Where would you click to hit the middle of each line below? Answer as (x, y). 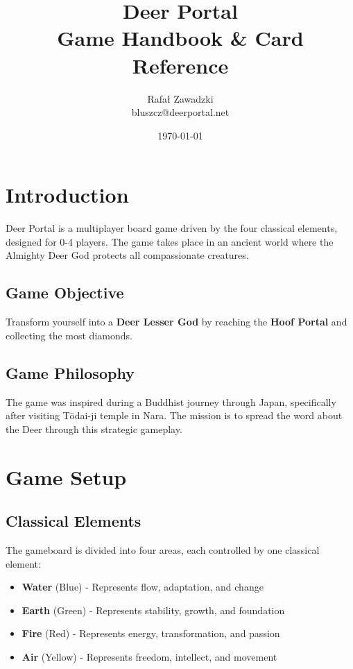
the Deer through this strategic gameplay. (94, 429)
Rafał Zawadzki (180, 98)
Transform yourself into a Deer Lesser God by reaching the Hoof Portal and (176, 322)
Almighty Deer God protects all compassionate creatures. (127, 255)
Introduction (67, 195)
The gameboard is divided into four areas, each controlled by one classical (163, 549)
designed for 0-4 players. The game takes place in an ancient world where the (170, 241)
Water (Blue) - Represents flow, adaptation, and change (143, 587)
